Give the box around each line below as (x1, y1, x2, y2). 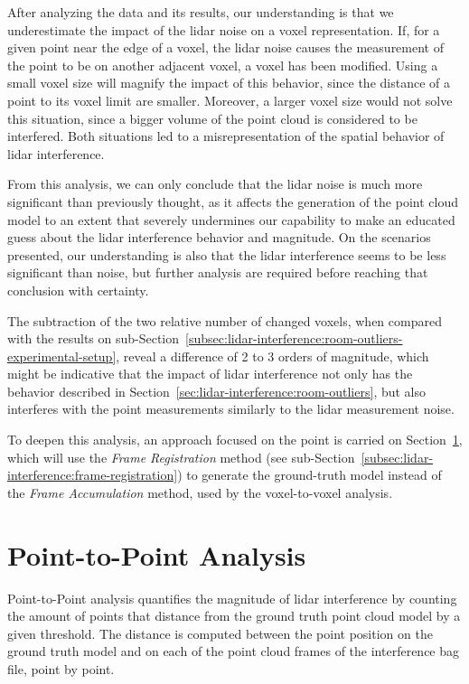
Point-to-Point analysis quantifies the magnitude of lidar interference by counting (7, 588, 457, 607)
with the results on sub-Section (7, 329, 180, 348)
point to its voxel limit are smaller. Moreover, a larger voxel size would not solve (7, 90, 453, 109)
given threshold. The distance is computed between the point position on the (7, 623, 433, 642)
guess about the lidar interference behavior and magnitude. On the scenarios (7, 228, 431, 247)
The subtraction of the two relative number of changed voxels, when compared (7, 311, 442, 330)
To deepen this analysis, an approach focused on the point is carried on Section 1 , (7, 430, 463, 449)
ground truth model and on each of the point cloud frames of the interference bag (7, 642, 460, 661)
